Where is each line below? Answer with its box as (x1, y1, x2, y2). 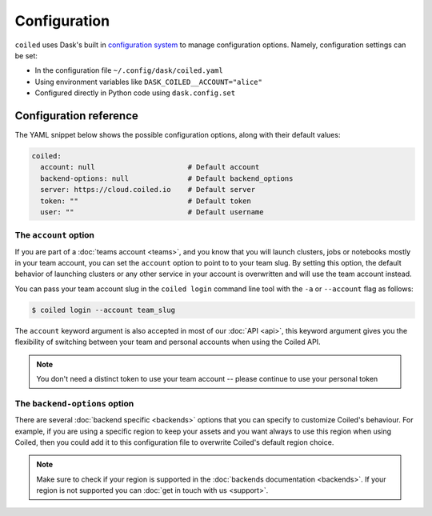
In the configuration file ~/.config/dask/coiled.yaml (34, 66, 223, 75)
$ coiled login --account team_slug (31, 305, 176, 314)
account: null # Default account (40, 162, 260, 172)
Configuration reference (14, 109, 139, 122)
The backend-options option (14, 398, 134, 409)
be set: (14, 50, 38, 60)
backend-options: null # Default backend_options (40, 174, 294, 183)
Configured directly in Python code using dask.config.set (34, 88, 236, 98)
